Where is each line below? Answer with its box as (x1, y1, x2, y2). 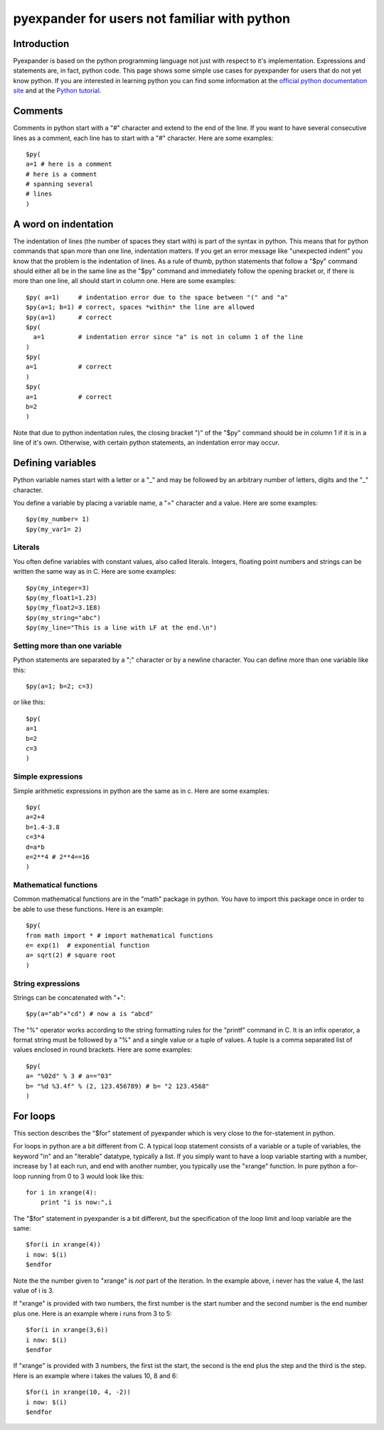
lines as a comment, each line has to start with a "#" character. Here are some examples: (13, 134, 274, 142)
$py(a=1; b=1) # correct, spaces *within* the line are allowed (26, 303, 255, 311)
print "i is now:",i (40, 1198, 112, 1207)
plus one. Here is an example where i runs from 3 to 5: (13, 1309, 172, 1318)
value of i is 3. (13, 1286, 55, 1295)
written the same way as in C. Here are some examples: (13, 567, 177, 576)
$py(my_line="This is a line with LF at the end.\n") (26, 624, 217, 632)
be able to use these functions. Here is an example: (13, 905, 164, 913)
